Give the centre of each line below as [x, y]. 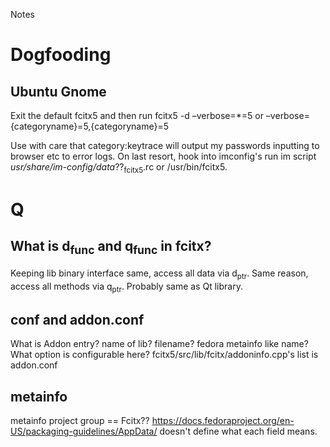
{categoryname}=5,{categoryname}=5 [90, 126]
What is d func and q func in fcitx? [111, 248]
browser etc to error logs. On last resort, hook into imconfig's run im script [163, 156]
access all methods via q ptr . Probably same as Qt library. [126, 287]
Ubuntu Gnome [58, 91]
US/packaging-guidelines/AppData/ [84, 431]
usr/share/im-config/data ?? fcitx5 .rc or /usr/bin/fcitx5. [119, 168]
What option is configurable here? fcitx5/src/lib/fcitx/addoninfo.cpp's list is [164, 355]
